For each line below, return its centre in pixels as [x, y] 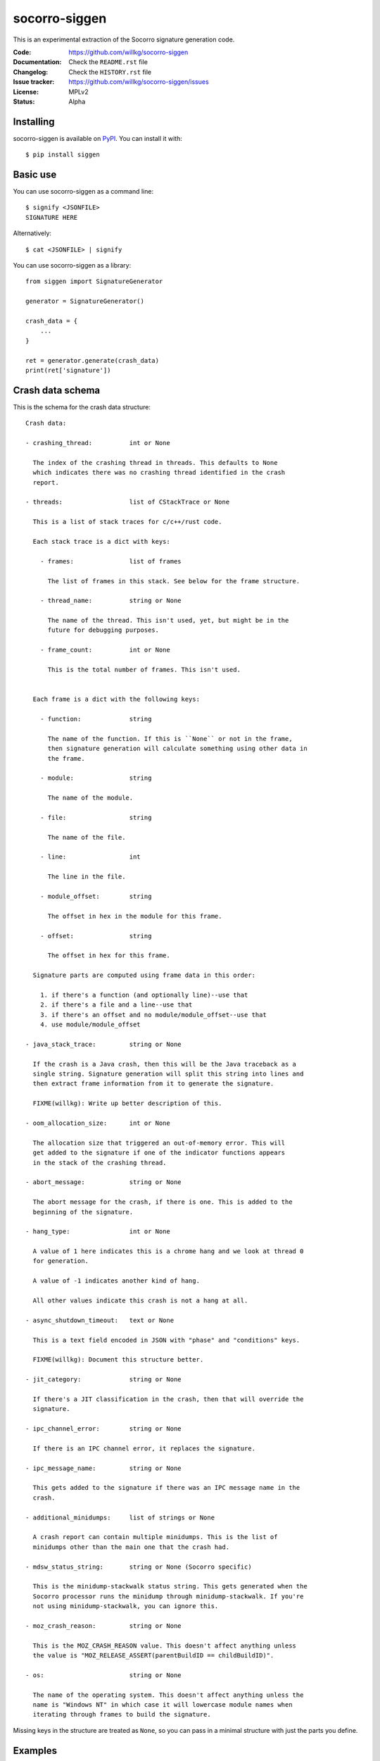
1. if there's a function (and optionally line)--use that [144, 995]
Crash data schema [57, 390]
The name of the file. [87, 837]
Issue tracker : [34, 82]
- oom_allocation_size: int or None [98, 1123]
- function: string [96, 719]
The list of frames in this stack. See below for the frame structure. [174, 581]
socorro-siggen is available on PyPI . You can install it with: [97, 138]
